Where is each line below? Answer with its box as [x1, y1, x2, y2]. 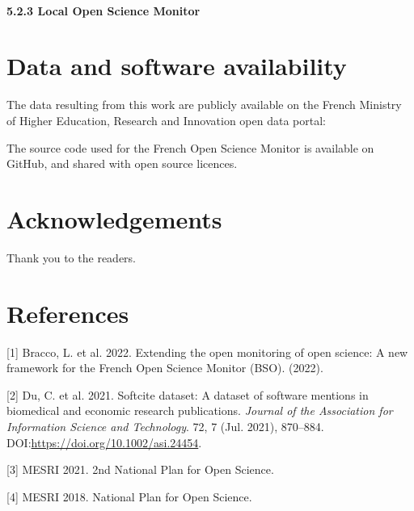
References [6, 296, 129, 329]
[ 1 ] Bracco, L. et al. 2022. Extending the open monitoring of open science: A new [6, 343, 408, 360]
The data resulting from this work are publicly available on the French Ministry [6, 96, 402, 113]
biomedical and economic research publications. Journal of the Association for [6, 402, 393, 419]
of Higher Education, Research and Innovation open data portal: [6, 111, 326, 128]
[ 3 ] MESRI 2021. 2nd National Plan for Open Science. [6, 461, 274, 478]
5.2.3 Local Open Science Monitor [6, 2, 201, 19]
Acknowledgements [6, 202, 222, 235]
